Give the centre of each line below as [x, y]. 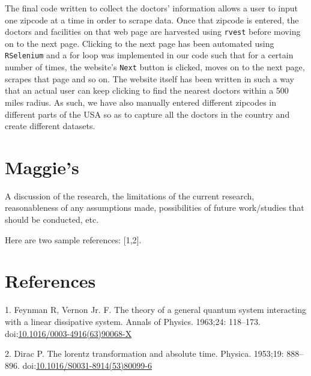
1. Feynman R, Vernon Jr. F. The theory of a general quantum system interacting [156, 310]
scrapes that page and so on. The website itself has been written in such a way [150, 78]
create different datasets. [50, 126]
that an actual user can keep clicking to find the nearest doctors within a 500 [147, 90]
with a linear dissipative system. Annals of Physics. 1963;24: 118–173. [133, 321]
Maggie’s [42, 167]
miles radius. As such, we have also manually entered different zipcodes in [141, 102]
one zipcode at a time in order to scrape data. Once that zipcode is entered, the [152, 20]
